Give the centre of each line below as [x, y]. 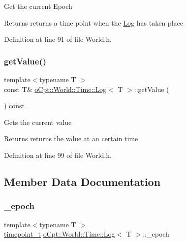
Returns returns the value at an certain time [71, 138]
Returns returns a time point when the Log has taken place [93, 22]
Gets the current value [38, 122]
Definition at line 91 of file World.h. [58, 39]
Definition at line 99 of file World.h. [58, 155]
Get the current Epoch [38, 6]
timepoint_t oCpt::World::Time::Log [60, 234]
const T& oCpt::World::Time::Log [55, 89]
